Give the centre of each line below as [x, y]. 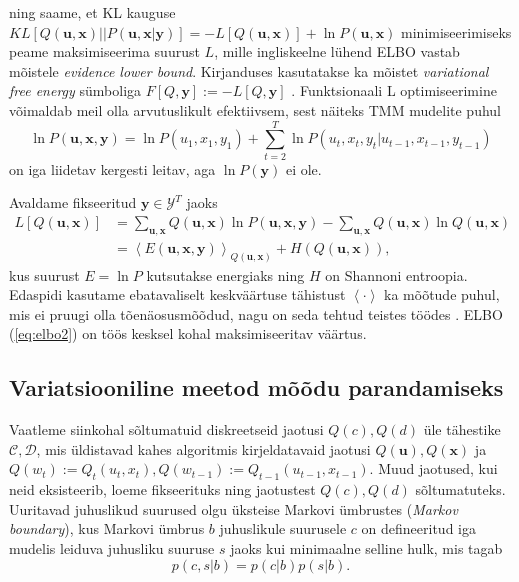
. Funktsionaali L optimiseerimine [394, 90]
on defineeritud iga [418, 528]
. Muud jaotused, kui [433, 468]
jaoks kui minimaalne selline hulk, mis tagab [366, 547]
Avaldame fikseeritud [73, 202]
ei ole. [303, 168]
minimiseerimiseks [456, 31]
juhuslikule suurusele [283, 528]
